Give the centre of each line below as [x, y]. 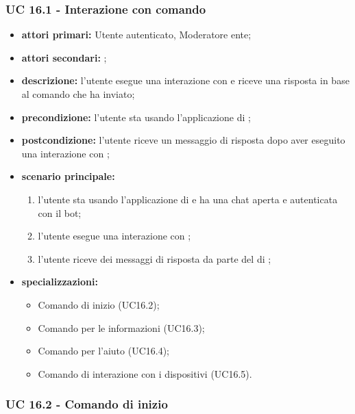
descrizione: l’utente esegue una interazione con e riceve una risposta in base [185, 80]
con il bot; [60, 212]
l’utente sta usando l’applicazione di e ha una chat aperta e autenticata [188, 199]
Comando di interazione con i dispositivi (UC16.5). [145, 373]
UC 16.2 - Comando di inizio [87, 404]
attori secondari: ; [64, 57]
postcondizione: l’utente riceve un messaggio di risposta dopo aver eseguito [183, 140]
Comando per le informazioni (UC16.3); [121, 327]
